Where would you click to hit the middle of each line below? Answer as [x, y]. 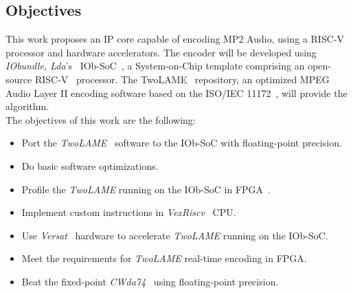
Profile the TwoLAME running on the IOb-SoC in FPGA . [146, 189]
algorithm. [27, 106]
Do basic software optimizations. [90, 165]
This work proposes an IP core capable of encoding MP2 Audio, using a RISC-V [175, 39]
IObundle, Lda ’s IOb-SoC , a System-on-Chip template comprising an [155, 66]
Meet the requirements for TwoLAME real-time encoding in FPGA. [164, 258]
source [19, 79]
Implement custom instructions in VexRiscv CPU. [129, 212]
